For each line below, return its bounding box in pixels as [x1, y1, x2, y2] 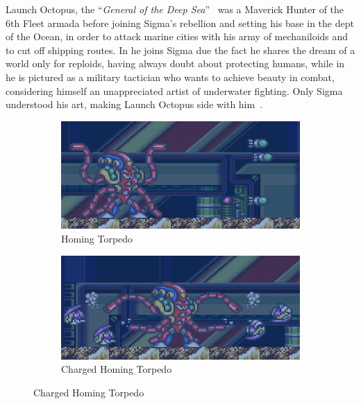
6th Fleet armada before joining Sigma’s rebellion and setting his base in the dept [6, 15, 354, 30]
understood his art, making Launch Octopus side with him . [6, 97, 263, 112]
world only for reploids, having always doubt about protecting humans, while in [6, 56, 345, 71]
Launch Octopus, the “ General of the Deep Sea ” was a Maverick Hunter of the [6, 2, 344, 16]
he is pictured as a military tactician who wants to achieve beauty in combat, [6, 69, 335, 84]
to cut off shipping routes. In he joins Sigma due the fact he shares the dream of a [6, 42, 355, 57]
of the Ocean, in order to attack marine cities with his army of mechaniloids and [6, 29, 349, 44]
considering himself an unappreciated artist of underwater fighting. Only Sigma [6, 83, 343, 98]
